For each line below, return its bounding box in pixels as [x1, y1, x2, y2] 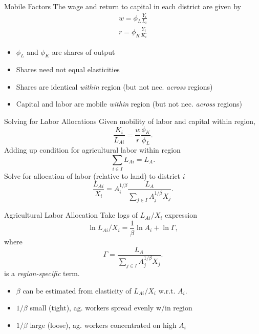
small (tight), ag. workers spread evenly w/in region [30, 302, 192, 313]
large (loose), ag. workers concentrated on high [30, 319, 177, 330]
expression [165, 210, 197, 220]
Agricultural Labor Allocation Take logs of [4, 210, 138, 220]
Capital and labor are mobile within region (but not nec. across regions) [16, 98, 242, 109]
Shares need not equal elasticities [16, 64, 120, 75]
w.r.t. [158, 285, 176, 296]
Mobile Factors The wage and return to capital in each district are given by [4, 1, 241, 11]
